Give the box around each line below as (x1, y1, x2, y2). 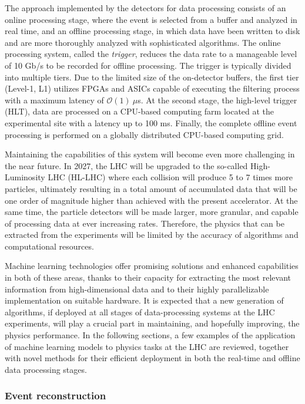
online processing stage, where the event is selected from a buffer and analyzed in (5, 13, 297, 25)
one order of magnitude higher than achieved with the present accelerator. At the (5, 194, 298, 206)
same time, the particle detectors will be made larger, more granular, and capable (5, 206, 299, 218)
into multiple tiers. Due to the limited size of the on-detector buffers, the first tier (5, 70, 299, 83)
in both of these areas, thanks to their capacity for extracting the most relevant (5, 271, 291, 284)
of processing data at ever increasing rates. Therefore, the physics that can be (5, 217, 284, 229)
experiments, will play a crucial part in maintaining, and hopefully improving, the (5, 317, 300, 329)
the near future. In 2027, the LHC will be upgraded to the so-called (5, 159, 248, 171)
